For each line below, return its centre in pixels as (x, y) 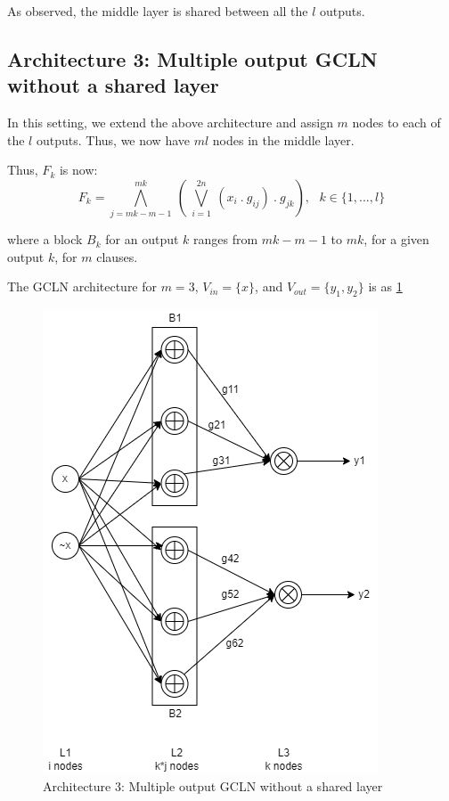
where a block (45, 239)
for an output (142, 239)
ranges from (226, 239)
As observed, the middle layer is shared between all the (158, 11)
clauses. (117, 256)
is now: (78, 170)
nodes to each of (396, 123)
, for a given (396, 239)
